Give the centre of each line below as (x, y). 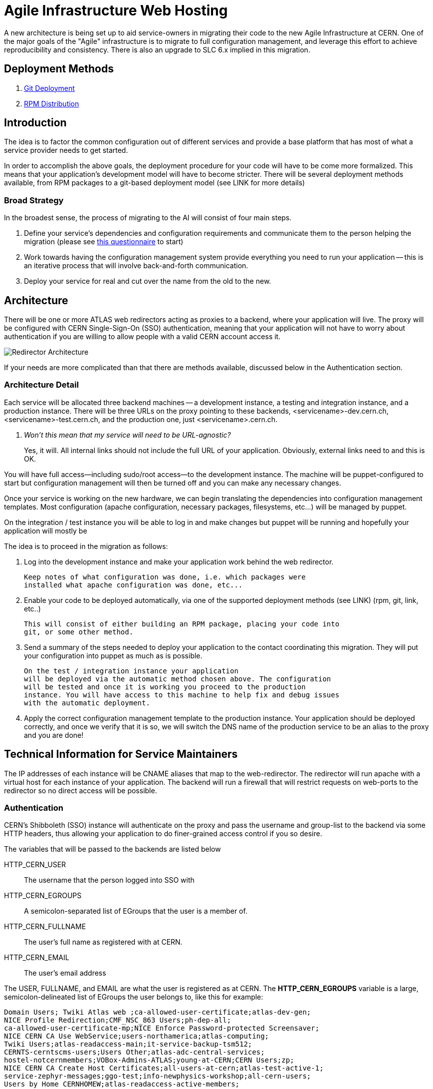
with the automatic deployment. (87, 703)
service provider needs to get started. (66, 150)
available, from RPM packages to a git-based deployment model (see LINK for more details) (155, 183)
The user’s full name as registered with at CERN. (103, 942)
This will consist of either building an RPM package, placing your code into (182, 624)
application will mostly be (46, 531)
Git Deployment (49, 88)
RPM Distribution (52, 103)
